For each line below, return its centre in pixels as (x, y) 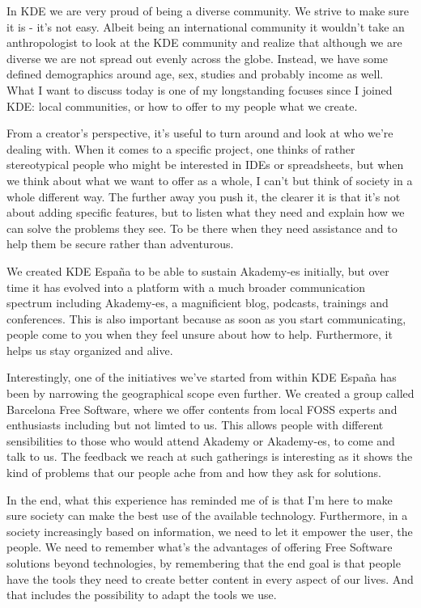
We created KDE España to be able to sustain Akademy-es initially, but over (198, 270)
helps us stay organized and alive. (90, 350)
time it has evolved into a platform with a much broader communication (186, 287)
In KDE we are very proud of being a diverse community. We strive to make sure (208, 11)
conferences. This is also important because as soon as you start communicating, (206, 318)
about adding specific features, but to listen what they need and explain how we (206, 212)
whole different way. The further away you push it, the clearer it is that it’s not (204, 196)
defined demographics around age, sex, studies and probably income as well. (195, 74)
